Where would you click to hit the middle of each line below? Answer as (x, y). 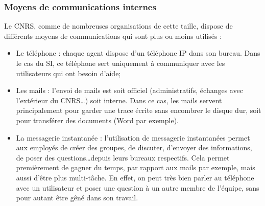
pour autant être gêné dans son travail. (77, 198)
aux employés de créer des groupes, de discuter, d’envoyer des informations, (134, 147)
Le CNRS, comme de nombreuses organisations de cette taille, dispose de (118, 26)
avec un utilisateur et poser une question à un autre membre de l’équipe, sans (138, 187)
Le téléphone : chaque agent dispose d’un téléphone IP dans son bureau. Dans (138, 53)
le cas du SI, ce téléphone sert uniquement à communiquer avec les (121, 63)
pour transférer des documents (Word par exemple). (98, 120)
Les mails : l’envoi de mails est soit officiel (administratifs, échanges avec (129, 90)
